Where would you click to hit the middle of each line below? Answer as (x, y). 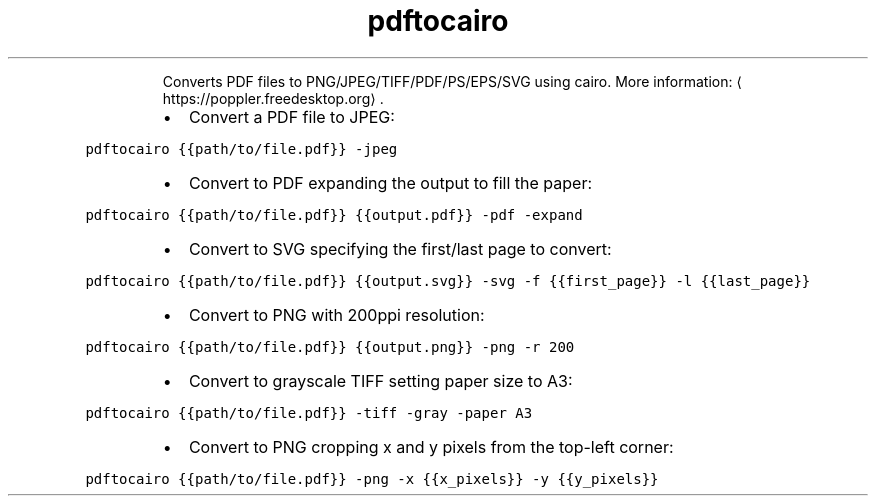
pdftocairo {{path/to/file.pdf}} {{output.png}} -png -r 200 (330, 346)
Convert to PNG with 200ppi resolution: (336, 314)
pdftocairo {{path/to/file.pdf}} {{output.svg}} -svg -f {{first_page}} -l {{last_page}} (448, 280)
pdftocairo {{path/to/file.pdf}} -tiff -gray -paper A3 (309, 412)
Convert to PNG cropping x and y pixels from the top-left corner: (431, 446)
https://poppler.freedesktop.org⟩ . (273, 98)
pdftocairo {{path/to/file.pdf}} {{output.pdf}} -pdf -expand (334, 214)
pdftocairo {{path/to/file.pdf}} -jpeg (241, 148)
